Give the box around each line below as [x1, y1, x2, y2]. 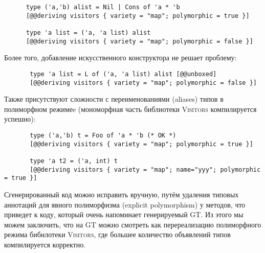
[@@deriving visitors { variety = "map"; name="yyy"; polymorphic [30, 166, 261, 173]
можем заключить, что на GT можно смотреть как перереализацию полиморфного [4, 219, 261, 229]
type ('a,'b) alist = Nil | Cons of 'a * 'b [26, 4, 180, 11]
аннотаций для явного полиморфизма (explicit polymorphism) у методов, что [4, 199, 246, 210]
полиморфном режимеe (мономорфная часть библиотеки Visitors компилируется [4, 103, 257, 114]
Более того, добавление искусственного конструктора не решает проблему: [4, 52, 237, 63]
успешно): [4, 113, 36, 124]
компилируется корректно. [4, 239, 86, 249]
